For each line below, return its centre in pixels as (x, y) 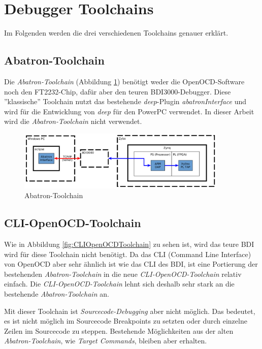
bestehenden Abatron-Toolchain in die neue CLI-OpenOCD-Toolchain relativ (123, 274)
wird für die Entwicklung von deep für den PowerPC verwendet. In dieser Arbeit (129, 111)
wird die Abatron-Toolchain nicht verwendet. (73, 121)
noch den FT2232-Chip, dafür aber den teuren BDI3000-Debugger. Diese (118, 91)
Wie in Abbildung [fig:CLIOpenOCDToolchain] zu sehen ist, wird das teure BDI (129, 244)
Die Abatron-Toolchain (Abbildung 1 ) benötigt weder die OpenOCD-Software (124, 81)
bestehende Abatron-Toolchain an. (57, 294)
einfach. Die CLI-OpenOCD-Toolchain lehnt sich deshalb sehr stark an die (119, 284)
